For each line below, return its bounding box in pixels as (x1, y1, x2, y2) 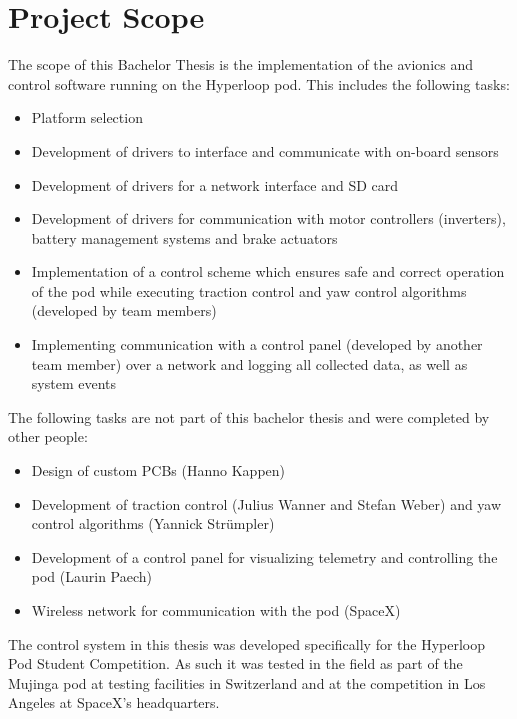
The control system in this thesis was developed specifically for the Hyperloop (8, 633, 486, 654)
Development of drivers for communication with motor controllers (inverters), (31, 208, 506, 229)
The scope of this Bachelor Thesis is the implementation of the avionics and (8, 54, 473, 75)
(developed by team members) (31, 300, 217, 321)
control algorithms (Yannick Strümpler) (31, 513, 275, 534)
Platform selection (31, 107, 143, 128)
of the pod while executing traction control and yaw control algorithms (31, 280, 467, 301)
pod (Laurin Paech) (31, 566, 153, 587)
